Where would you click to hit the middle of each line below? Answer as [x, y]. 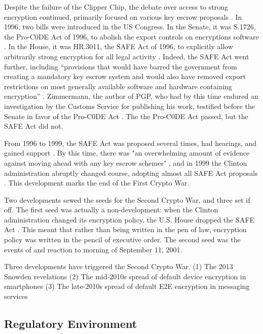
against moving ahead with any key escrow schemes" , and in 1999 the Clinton [126, 162]
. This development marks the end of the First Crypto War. [97, 183]
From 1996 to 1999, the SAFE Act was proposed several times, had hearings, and [130, 143]
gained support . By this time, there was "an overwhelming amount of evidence [127, 153]
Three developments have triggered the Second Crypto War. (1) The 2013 [119, 266]
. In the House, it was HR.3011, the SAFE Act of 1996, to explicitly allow [119, 46]
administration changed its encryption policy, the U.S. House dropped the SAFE [129, 219]
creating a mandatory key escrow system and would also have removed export [125, 76]
